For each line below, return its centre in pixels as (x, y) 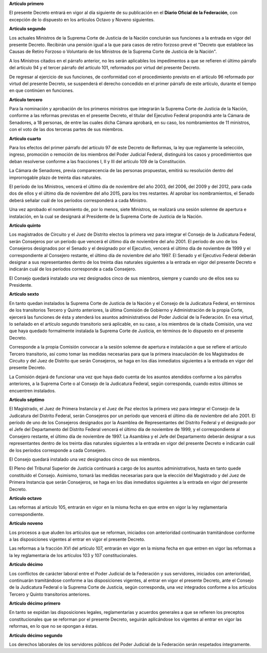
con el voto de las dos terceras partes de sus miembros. (66, 130)
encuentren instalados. (33, 391)
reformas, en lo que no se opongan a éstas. (54, 626)
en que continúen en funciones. (42, 90)
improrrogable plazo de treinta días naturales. (56, 177)
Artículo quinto (25, 225)
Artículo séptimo (27, 399)
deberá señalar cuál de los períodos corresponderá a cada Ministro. (78, 200)
